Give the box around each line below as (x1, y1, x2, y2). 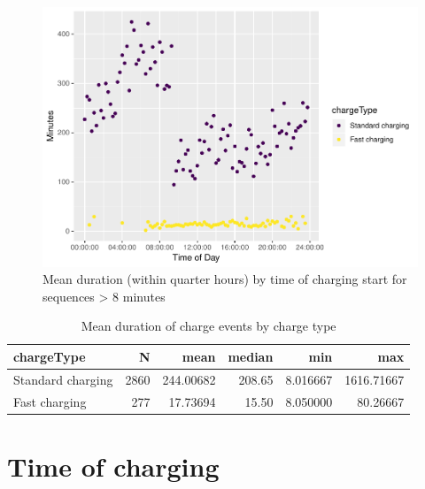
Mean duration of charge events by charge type (81, 317, 336, 335)
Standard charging (13, 370, 113, 388)
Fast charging (13, 392, 87, 410)
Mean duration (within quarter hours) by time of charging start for (42, 270, 407, 288)
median (228, 347, 274, 365)
